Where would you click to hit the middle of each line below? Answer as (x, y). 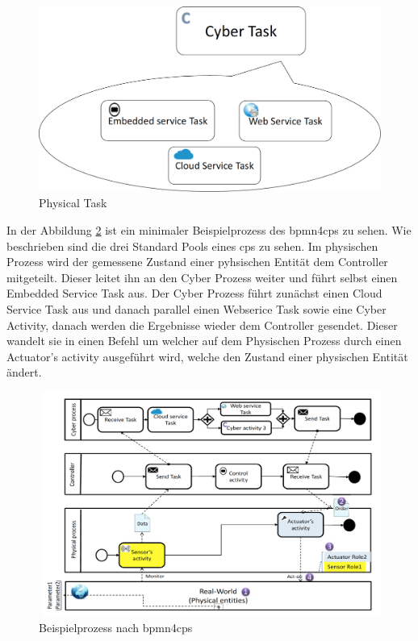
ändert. (24, 372)
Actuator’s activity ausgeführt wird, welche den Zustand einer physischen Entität (207, 356)
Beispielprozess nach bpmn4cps (116, 628)
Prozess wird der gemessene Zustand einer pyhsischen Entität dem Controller (197, 262)
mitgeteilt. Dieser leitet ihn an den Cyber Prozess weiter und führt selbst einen (202, 277)
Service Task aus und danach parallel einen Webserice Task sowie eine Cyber (196, 308)
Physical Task (73, 203)
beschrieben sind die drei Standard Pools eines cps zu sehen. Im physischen (192, 246)
